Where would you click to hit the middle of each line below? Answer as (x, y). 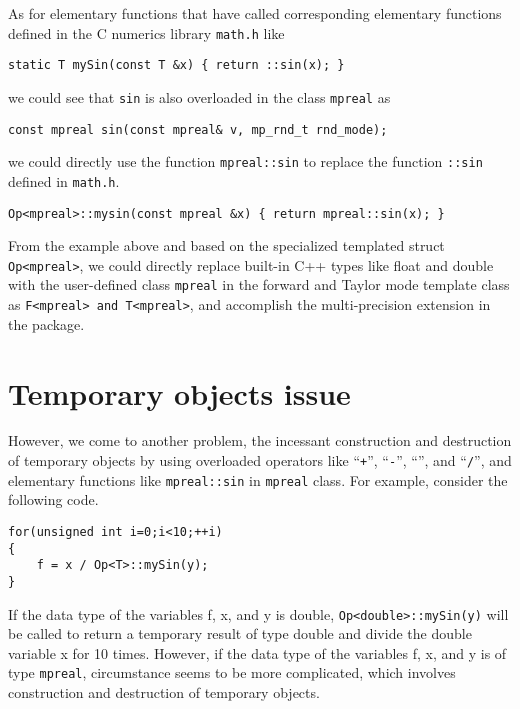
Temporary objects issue (179, 392)
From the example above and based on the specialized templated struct (226, 245)
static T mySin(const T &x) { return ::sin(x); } (176, 65)
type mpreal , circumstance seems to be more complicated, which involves (232, 672)
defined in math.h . (64, 180)
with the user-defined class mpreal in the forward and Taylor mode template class (259, 284)
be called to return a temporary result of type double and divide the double (240, 633)
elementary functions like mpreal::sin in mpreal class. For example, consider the (258, 479)
